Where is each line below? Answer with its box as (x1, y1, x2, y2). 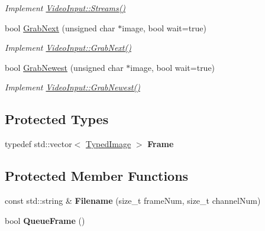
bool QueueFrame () (5, 214, 85, 226)
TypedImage (86, 138, 131, 150)
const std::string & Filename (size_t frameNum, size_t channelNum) (5, 194, 261, 206)
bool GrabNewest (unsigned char (5, 61, 124, 73)
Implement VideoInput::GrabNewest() (5, 81, 140, 93)
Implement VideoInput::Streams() (5, 2, 126, 14)
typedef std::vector (5, 138, 72, 150)
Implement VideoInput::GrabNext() (5, 41, 131, 54)
